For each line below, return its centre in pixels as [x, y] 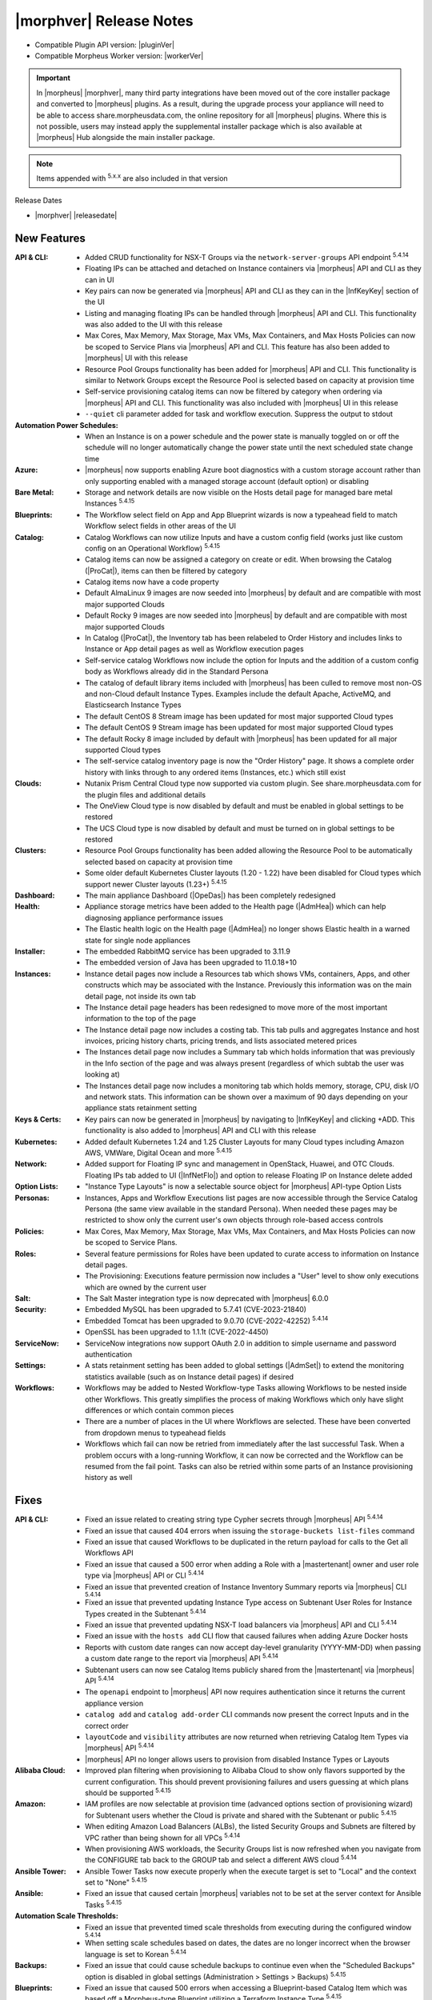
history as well [109, 1478]
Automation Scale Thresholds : [67, 1916]
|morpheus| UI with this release [136, 358]
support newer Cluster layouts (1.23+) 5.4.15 [156, 883]
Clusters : [31, 850]
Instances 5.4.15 [110, 502]
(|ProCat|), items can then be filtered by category [166, 570]
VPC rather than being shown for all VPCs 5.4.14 [163, 1837]
